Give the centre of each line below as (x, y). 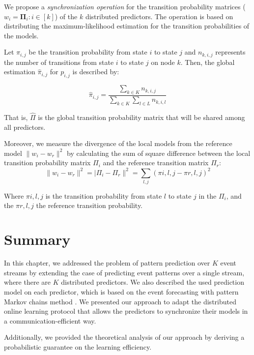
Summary (37, 239)
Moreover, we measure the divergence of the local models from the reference (118, 143)
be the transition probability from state (88, 52)
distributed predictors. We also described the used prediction (153, 282)
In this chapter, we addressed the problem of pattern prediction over (107, 263)
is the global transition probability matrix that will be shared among (141, 117)
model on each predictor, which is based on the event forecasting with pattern (121, 291)
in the (208, 195)
